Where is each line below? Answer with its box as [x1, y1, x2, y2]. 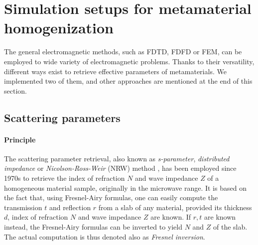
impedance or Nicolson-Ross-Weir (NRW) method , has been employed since [4, 163, 237, 173]
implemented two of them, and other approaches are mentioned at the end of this [4, 76, 253, 86]
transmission [4, 202, 42, 212]
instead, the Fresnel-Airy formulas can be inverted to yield [4, 222, 182, 232]
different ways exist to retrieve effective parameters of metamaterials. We [4, 66, 227, 76]
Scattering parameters [4, 110, 121, 125]
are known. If [150, 212, 191, 222]
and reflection [49, 202, 91, 212]
